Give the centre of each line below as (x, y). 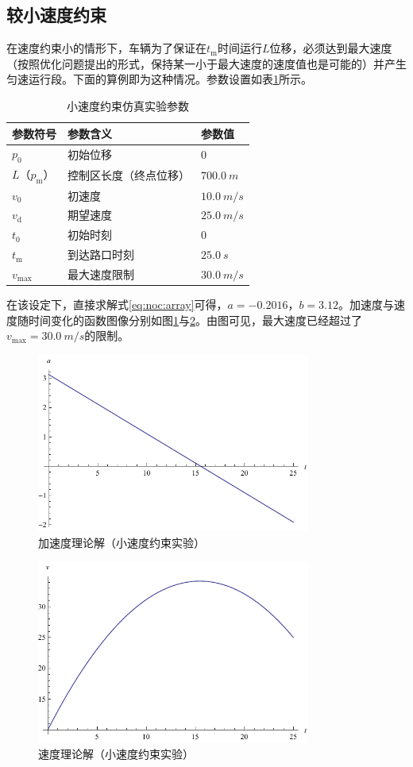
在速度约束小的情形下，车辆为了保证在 (106, 48)
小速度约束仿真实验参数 (127, 105)
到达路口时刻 (101, 254)
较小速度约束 (56, 15)
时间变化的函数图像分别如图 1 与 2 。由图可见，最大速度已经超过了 (195, 320)
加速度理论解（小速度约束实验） (122, 542)
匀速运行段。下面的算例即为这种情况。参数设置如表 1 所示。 (159, 79)
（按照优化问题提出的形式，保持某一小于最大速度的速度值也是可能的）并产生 (206, 63)
